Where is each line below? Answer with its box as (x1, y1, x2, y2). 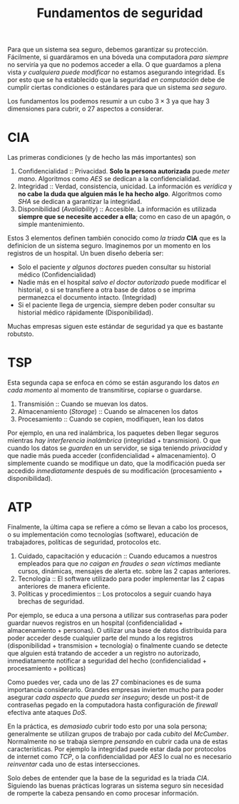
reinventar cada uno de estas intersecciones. (7, 760, 141, 768)
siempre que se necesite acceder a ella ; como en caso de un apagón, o (17, 213, 231, 221)
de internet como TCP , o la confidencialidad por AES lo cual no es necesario (7, 753, 232, 760)
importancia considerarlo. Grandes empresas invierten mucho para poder (7, 686, 224, 693)
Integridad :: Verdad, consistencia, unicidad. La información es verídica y (17, 182, 233, 190)
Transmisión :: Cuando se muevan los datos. (17, 400, 148, 408)
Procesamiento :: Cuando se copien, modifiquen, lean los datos (17, 415, 205, 424)
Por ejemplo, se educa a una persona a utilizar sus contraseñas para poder (7, 611, 228, 619)
